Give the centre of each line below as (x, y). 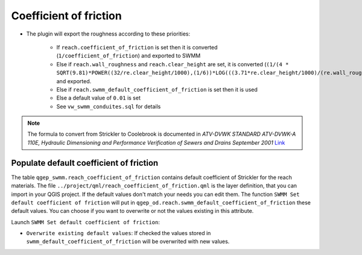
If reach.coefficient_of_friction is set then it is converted (137, 47)
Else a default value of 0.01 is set (99, 98)
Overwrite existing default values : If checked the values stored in (119, 233)
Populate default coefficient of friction (85, 163)
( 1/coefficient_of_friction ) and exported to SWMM (129, 56)
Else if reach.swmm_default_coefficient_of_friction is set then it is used (157, 89)
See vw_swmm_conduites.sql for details (109, 106)
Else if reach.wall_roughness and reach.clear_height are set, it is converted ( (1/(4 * (173, 64)
